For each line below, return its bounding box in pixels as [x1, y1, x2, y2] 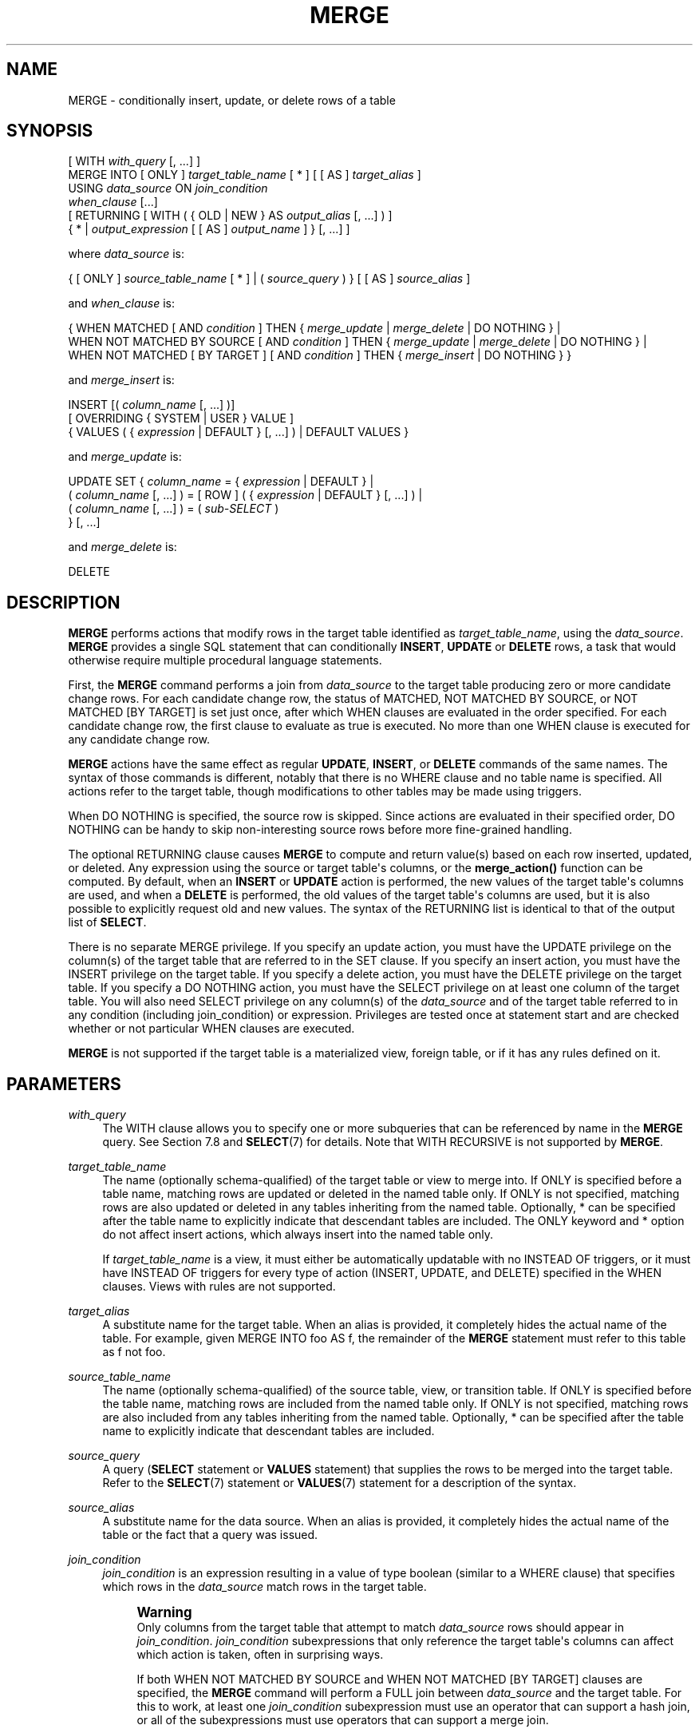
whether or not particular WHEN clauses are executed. [68, 1021, 355, 1036]
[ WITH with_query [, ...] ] [68, 154, 201, 169]
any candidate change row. [68, 732, 211, 747]
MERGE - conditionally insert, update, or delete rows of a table [68, 93, 396, 107]
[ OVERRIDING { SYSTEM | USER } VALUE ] [68, 411, 294, 426]
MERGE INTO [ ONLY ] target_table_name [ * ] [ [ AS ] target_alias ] [68, 168, 421, 182]
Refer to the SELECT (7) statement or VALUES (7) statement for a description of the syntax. [102, 1476, 577, 1490]
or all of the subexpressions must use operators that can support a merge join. [136, 1713, 549, 1727]
